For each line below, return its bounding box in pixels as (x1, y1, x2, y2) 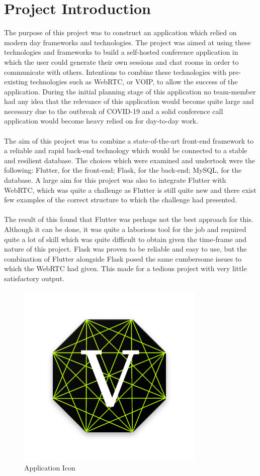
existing (4, 76, 28, 87)
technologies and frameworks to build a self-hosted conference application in (4, 47, 238, 57)
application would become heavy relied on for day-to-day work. (4, 115, 198, 126)
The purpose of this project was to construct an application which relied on (4, 27, 237, 38)
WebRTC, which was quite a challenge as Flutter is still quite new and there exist (4, 184, 256, 195)
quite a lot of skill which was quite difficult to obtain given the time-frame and (4, 233, 247, 244)
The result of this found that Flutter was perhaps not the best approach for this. (4, 214, 253, 224)
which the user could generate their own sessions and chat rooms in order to (4, 56, 239, 67)
